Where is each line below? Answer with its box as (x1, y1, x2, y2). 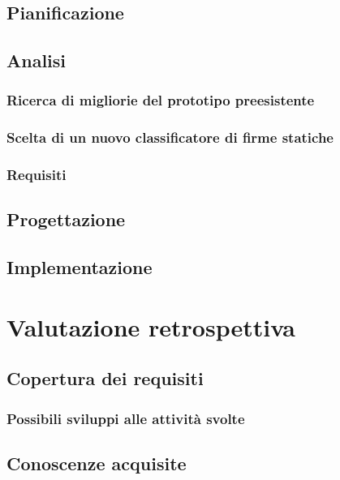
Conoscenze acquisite (6, 451, 187, 476)
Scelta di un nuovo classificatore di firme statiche (6, 127, 334, 148)
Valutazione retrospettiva (6, 310, 295, 343)
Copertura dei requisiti (6, 366, 204, 391)
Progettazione (6, 207, 126, 232)
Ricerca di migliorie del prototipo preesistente (6, 90, 315, 110)
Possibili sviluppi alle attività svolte (6, 408, 245, 428)
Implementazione (6, 255, 153, 280)
